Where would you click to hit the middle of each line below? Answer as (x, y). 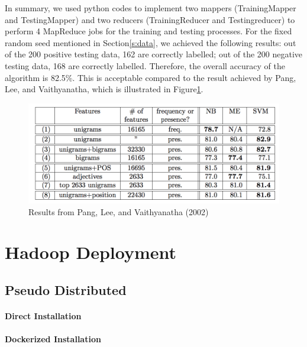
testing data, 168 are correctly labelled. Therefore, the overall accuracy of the (145, 65)
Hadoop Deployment (91, 252)
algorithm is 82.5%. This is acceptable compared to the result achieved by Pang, (151, 77)
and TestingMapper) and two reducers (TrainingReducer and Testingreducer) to (150, 19)
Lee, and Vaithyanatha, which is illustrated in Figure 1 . (104, 89)
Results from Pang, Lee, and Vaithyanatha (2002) (119, 211)
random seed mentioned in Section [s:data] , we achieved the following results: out (151, 42)
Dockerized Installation (53, 339)
